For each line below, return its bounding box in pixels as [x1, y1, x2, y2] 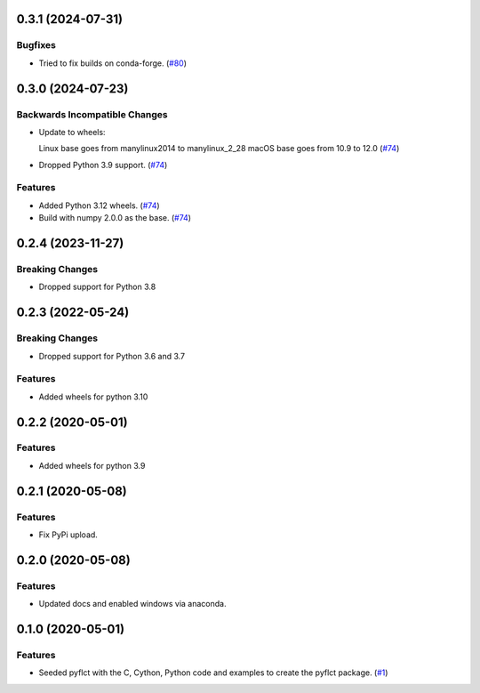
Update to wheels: [38, 126, 106, 137]
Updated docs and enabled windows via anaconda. [38, 599, 227, 609]
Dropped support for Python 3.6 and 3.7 [38, 351, 186, 361]
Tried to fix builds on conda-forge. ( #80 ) [38, 58, 187, 68]
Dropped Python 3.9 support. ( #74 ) [38, 159, 168, 170]
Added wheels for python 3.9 [38, 460, 146, 471]
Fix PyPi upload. [38, 529, 98, 540]
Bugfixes [16, 39, 57, 52]
